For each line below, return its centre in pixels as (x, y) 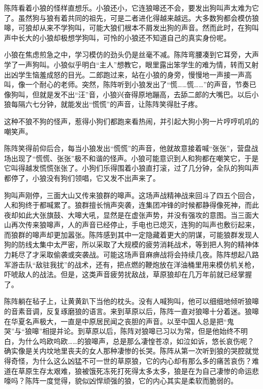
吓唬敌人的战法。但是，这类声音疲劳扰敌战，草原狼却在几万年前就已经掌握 (128, 274)
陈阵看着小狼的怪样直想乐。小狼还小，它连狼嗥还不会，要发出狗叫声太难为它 (131, 8)
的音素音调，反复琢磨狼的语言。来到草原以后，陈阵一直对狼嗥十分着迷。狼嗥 (131, 311)
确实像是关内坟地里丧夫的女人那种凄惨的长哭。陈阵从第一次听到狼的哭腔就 (128, 351)
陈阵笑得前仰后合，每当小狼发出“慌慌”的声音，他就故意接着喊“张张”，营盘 (128, 148)
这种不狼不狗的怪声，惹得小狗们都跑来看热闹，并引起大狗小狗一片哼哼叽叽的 (131, 121)
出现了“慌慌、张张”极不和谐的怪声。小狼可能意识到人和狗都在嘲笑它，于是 (135, 158)
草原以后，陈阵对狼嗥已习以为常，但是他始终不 (163, 331)
